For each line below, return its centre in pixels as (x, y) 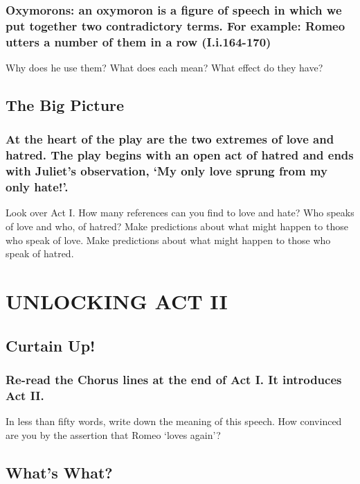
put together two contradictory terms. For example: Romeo (175, 25)
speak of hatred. (40, 253)
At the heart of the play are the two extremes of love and (170, 139)
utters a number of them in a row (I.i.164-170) (138, 41)
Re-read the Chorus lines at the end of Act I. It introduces (174, 379)
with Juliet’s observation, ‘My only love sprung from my (166, 171)
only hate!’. (37, 187)
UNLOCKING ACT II (117, 301)
